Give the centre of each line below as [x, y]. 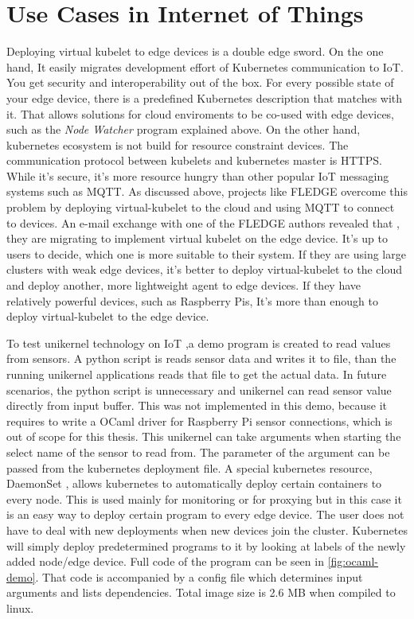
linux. [20, 607]
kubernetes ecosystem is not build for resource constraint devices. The [178, 144]
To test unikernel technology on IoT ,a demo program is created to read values [199, 343]
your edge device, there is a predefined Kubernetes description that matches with [205, 97]
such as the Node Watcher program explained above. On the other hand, [184, 129]
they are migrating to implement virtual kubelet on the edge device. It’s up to [197, 238]
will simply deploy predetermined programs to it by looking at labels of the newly [206, 545]
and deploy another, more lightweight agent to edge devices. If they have [184, 285]
